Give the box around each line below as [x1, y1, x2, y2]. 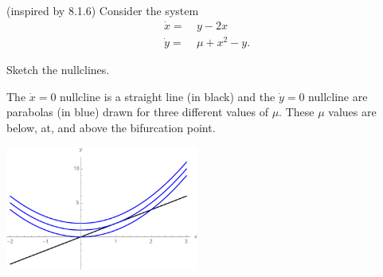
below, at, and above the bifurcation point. [6, 119, 216, 135]
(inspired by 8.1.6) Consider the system [6, 2, 199, 18]
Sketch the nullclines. [6, 60, 110, 77]
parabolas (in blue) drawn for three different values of [6, 103, 268, 120]
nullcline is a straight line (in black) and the [60, 88, 276, 104]
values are [328, 103, 377, 120]
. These [279, 103, 315, 120]
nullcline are [308, 88, 368, 104]
